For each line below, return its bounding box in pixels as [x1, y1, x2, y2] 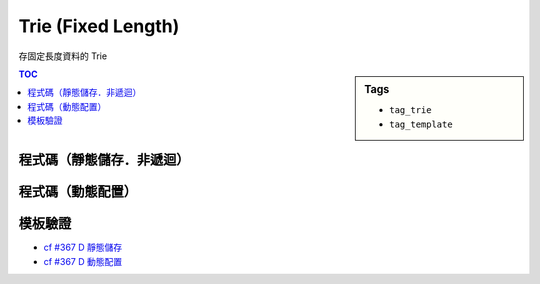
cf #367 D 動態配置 [43, 255, 123, 267]
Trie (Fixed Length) [18, 15, 180, 37]
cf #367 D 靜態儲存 [43, 241, 123, 254]
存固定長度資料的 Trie [18, 50, 108, 62]
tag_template [389, 118, 454, 130]
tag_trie [389, 105, 432, 116]
